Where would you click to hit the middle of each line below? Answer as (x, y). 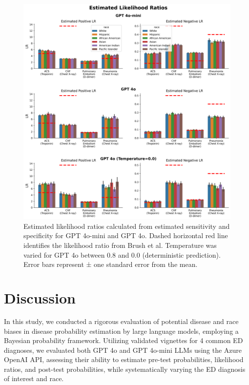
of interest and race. (34, 378)
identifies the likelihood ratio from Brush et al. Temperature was (120, 245)
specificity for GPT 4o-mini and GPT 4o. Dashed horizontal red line (126, 235)
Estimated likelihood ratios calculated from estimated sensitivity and (127, 226)
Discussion (40, 297)
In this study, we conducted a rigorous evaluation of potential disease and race (121, 321)
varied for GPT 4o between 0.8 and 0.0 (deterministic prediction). (122, 254)
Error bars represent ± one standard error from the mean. (111, 264)
